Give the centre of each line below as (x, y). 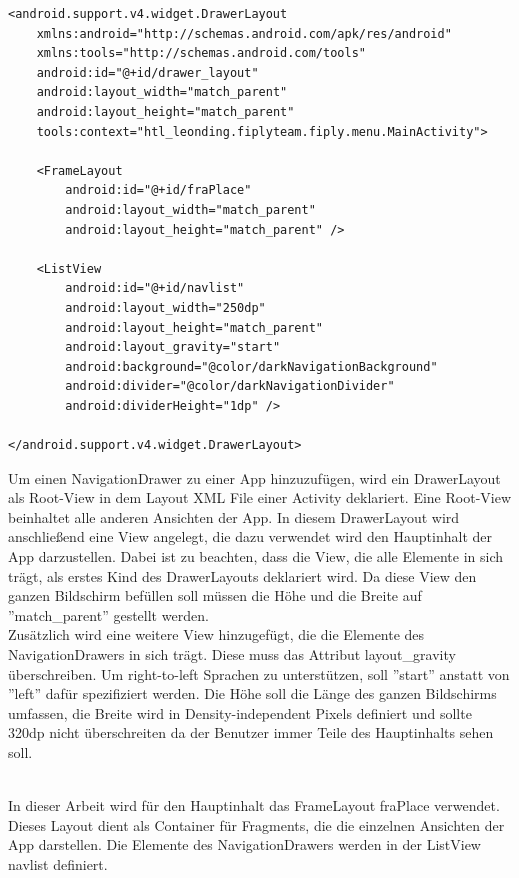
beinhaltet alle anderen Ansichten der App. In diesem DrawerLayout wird (234, 516)
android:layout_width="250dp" (165, 307)
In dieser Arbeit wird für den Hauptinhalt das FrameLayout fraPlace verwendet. (254, 805)
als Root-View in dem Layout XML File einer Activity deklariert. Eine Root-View (260, 497)
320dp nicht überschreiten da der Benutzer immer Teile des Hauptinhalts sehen (251, 732)
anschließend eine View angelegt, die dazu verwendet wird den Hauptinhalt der (250, 536)
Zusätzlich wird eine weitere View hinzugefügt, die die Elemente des (216, 634)
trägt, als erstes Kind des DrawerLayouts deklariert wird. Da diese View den (242, 575)
